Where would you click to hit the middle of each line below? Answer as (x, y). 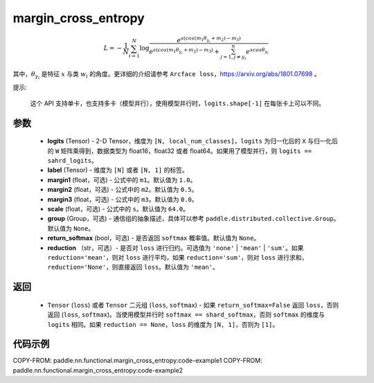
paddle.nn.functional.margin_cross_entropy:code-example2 (98, 370)
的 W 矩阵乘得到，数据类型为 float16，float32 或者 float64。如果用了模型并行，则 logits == (179, 151)
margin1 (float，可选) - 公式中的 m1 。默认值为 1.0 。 (122, 179)
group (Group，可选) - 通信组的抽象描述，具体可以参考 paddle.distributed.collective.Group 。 (194, 219)
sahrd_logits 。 (73, 161)
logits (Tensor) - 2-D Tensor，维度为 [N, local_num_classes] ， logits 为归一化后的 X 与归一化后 (193, 141)
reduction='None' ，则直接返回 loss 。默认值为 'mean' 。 (133, 267)
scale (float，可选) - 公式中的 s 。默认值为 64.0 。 (118, 208)
